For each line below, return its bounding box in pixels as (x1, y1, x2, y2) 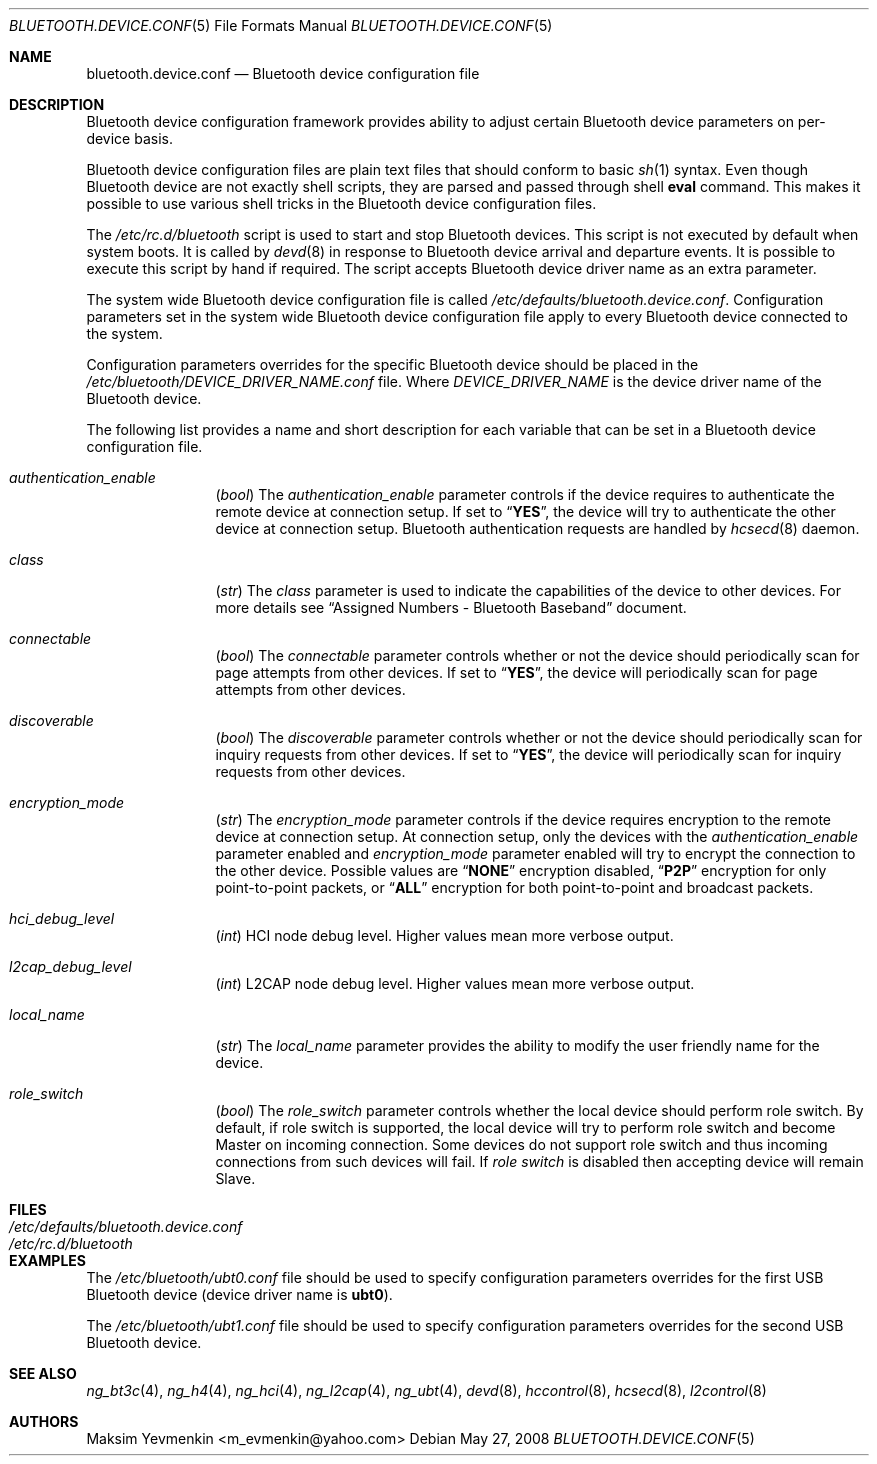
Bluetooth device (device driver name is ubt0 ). (86, 1286, 393, 1303)
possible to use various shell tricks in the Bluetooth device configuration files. (86, 195, 597, 212)
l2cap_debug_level (9, 958, 132, 975)
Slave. (215, 1170, 256, 1187)
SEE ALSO (9, 1365, 77, 1382)
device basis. (86, 130, 173, 147)
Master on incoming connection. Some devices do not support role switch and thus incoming (215, 1136, 828, 1153)
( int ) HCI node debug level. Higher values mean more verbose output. (215, 927, 674, 944)
